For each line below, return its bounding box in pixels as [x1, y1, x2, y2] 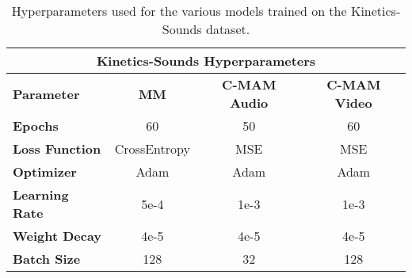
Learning [13, 185, 69, 204]
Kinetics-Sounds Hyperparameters [96, 51, 316, 70]
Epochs [13, 116, 59, 135]
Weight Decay [13, 227, 102, 245]
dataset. [205, 20, 250, 38]
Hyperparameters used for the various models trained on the [11, 2, 347, 20]
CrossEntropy [114, 139, 190, 158]
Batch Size [13, 249, 81, 268]
